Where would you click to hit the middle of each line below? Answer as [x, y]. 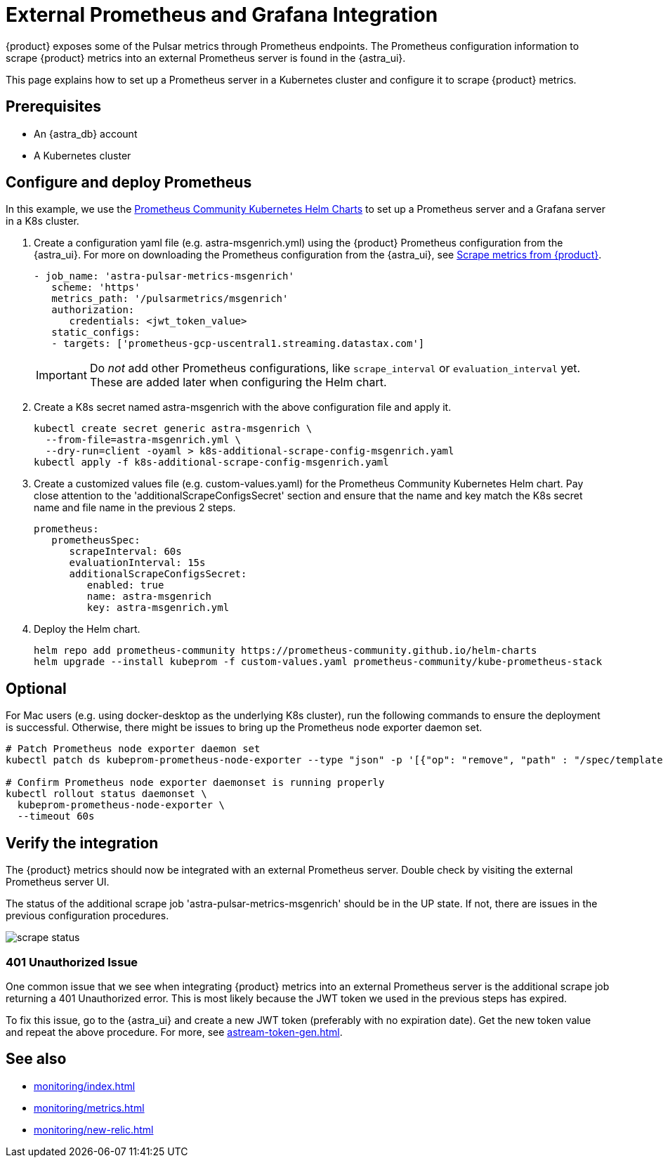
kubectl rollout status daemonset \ [106, 794]
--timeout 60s [56, 816]
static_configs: [96, 333]
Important [61, 375]
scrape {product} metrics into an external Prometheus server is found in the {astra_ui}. [206, 58]
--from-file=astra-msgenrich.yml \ [143, 440]
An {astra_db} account [86, 133]
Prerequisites [53, 107]
